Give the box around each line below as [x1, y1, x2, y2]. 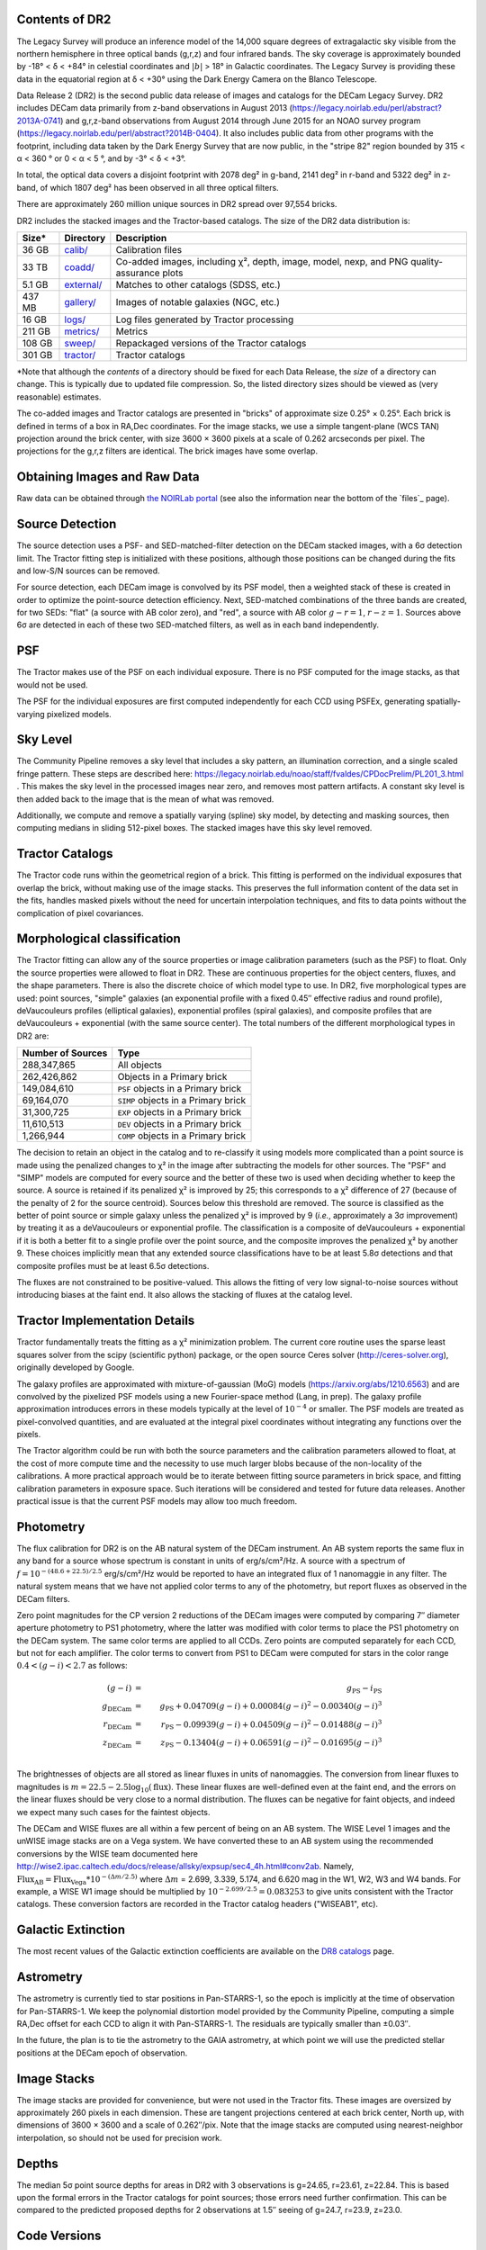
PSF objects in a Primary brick [117, 1083, 242, 1095]
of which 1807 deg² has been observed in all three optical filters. [40, 182, 279, 193]
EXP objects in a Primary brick [117, 1106, 242, 1119]
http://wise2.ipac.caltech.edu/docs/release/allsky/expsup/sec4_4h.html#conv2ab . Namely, [16, 1861, 355, 1872]
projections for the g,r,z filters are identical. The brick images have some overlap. [16, 445, 319, 456]
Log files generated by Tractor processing [115, 313, 294, 326]
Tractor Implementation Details [16, 1313, 195, 1328]
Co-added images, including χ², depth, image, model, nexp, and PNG [115, 255, 409, 267]
